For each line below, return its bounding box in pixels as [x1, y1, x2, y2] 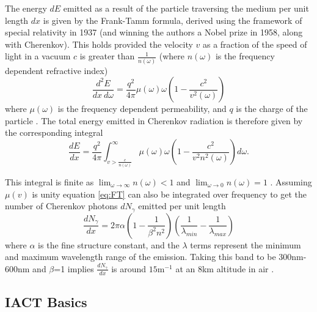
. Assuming [270, 176, 312, 188]
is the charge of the [236, 102, 308, 115]
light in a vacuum [5, 50, 71, 62]
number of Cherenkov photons [5, 199, 118, 212]
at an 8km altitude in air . [175, 262, 274, 275]
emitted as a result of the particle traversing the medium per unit [63, 2, 309, 14]
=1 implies [54, 262, 94, 275]
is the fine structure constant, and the [38, 238, 180, 251]
